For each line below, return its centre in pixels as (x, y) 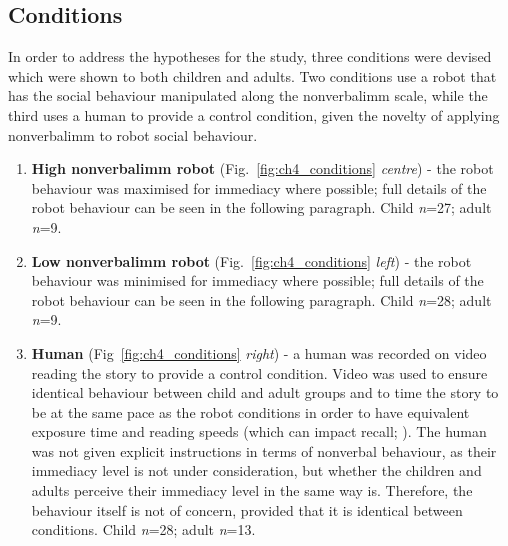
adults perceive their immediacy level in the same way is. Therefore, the (252, 490)
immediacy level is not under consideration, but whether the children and (256, 470)
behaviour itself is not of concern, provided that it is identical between (247, 509)
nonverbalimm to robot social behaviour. (133, 134)
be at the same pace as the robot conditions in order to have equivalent (250, 411)
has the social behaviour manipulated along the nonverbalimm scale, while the (248, 95)
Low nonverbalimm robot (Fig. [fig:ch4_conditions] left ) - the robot (251, 260)
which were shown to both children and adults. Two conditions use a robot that (252, 75)
